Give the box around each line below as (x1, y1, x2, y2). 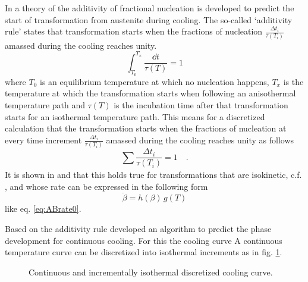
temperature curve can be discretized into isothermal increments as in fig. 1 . (5, 246, 282, 258)
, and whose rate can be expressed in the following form (5, 180, 208, 192)
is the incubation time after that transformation (114, 98, 288, 111)
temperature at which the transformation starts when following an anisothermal (5, 87, 296, 99)
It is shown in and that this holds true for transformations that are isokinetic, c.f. (5, 168, 302, 180)
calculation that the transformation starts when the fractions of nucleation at (5, 122, 287, 134)
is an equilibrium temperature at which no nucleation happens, (40, 75, 269, 87)
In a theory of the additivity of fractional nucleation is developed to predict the (5, 2, 294, 14)
